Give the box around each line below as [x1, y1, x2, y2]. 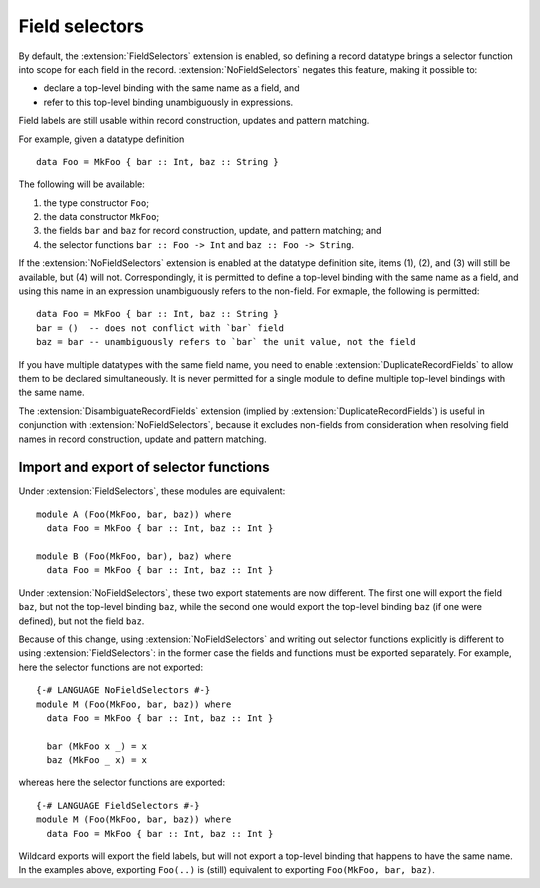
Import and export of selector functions [18, 459, 270, 476]
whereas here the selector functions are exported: [18, 776, 225, 789]
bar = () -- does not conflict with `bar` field [36, 322, 285, 334]
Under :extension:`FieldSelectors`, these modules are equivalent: [18, 485, 286, 497]
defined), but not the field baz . [18, 615, 145, 627]
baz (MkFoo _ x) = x [46, 755, 148, 766]
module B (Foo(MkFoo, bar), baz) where [36, 551, 232, 562]
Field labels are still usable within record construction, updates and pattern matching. [18, 115, 370, 127]
